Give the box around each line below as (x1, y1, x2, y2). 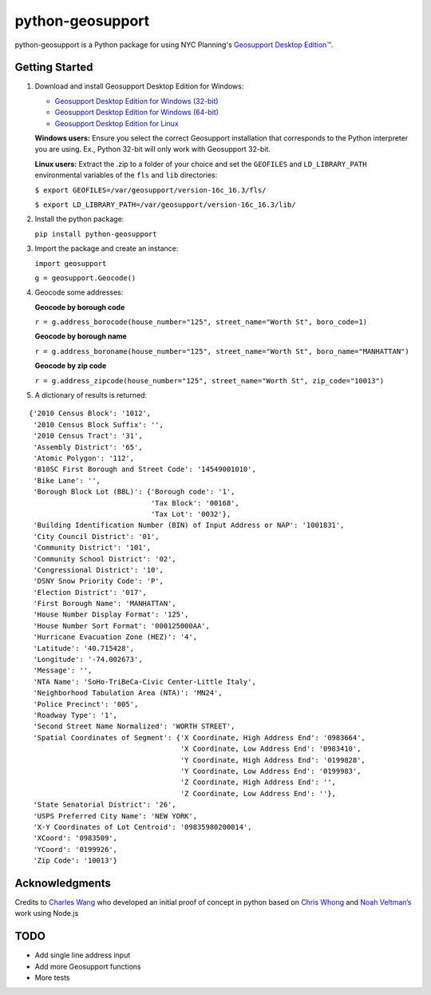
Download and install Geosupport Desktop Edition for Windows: (34, 81, 244, 91)
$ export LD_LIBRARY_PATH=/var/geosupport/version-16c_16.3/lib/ (34, 200, 296, 209)
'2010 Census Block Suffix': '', (33, 420, 164, 429)
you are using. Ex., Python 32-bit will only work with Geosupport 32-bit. (34, 145, 271, 154)
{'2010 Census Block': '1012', (29, 409, 152, 418)
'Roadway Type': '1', (33, 711, 118, 719)
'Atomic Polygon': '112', (33, 454, 135, 462)
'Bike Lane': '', (33, 476, 101, 485)
